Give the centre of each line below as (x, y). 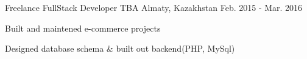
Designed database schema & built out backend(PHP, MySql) (120, 48)
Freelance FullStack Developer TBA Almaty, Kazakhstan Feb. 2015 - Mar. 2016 (154, 7)
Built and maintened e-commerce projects (83, 28)
